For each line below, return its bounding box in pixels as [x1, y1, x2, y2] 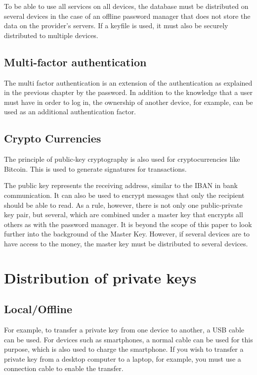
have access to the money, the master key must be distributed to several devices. [4, 238, 248, 248]
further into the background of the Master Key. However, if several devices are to [4, 229, 250, 239]
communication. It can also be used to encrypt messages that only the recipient [4, 189, 245, 200]
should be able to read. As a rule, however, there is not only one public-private [4, 199, 243, 210]
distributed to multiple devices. [4, 30, 98, 40]
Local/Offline [4, 301, 72, 317]
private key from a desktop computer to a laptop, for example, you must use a [4, 353, 241, 364]
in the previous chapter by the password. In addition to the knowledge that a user [4, 87, 253, 97]
